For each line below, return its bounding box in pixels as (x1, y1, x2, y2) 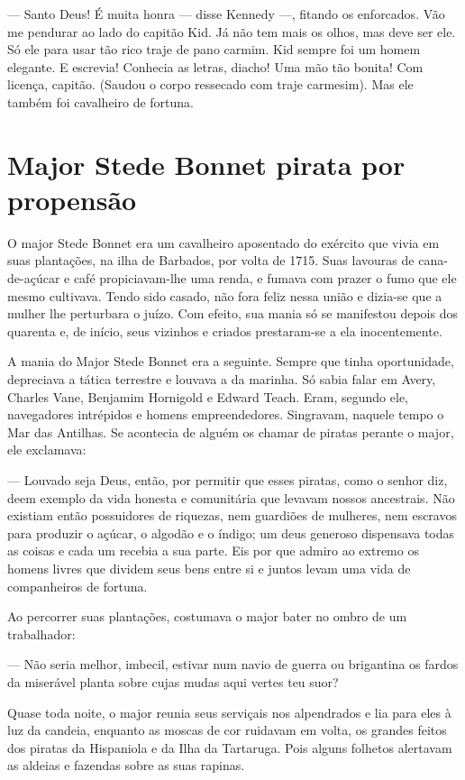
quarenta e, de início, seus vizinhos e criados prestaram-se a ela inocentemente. (7, 321, 442, 340)
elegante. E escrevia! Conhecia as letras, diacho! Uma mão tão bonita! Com (7, 57, 424, 76)
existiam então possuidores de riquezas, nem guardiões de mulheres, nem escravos (7, 506, 457, 525)
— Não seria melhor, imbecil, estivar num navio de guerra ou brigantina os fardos (7, 655, 459, 674)
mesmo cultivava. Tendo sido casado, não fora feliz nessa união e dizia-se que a (7, 286, 442, 305)
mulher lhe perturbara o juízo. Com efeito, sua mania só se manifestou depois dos (7, 304, 458, 323)
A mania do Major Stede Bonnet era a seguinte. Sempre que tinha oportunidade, (7, 352, 454, 371)
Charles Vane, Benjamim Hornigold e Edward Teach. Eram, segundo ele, (7, 387, 409, 406)
